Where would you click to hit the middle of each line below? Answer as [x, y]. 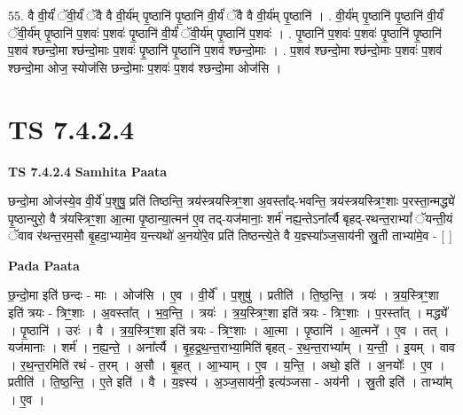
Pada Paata [44, 265]
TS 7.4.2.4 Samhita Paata [88, 171]
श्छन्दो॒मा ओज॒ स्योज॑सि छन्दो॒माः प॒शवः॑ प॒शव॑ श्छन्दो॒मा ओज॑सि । [145, 67]
